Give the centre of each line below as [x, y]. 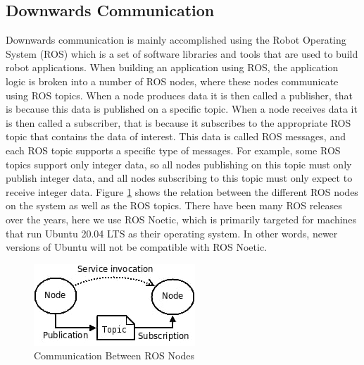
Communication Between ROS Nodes [114, 355]
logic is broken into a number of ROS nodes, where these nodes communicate [172, 81]
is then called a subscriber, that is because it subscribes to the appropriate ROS [178, 122]
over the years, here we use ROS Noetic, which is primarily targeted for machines [181, 219]
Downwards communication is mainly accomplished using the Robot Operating [176, 40]
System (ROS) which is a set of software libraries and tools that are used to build [182, 53]
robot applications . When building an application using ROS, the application [172, 67]
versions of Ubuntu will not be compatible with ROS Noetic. [137, 247]
